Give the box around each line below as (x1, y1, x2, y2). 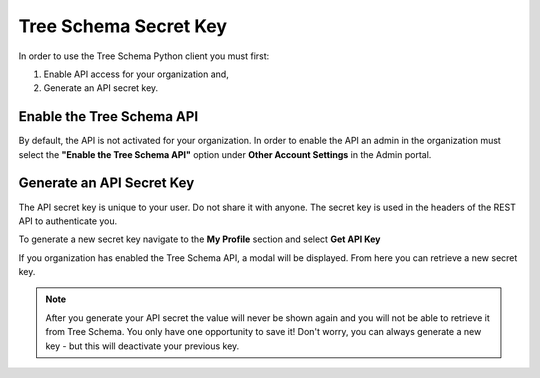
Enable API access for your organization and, (43, 68, 229, 80)
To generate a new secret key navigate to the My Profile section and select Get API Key (18, 233, 381, 245)
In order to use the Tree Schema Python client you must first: (18, 50, 270, 62)
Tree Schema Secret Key (18, 15, 228, 37)
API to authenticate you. (18, 215, 118, 227)
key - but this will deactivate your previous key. (45, 340, 240, 352)
